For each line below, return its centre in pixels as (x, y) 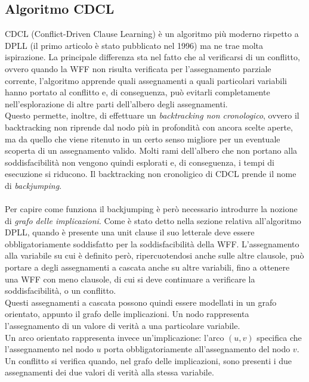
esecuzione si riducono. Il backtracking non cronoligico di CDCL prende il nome (151, 174)
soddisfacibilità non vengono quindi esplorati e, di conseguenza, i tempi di (140, 162)
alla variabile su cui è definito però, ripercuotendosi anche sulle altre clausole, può (154, 255)
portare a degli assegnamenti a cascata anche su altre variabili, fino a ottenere (147, 267)
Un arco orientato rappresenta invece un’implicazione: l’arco (115, 337)
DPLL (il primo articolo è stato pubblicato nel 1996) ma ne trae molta (134, 45)
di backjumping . (33, 185)
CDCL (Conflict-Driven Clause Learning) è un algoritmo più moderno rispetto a (152, 34)
